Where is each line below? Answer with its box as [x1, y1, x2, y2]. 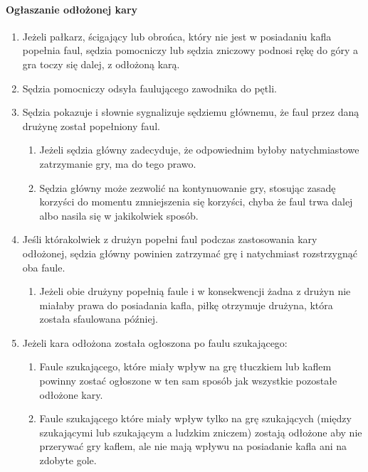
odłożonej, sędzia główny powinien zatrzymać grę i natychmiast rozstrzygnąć [22, 245, 357, 260]
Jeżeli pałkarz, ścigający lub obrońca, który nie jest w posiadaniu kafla [22, 28, 332, 43]
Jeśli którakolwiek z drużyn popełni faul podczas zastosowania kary [22, 232, 317, 247]
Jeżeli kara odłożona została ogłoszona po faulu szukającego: [22, 335, 288, 350]
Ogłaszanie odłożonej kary [6, 1, 138, 16]
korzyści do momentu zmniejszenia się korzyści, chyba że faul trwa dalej [39, 194, 353, 209]
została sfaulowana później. [39, 311, 158, 326]
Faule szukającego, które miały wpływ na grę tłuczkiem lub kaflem [39, 359, 332, 374]
